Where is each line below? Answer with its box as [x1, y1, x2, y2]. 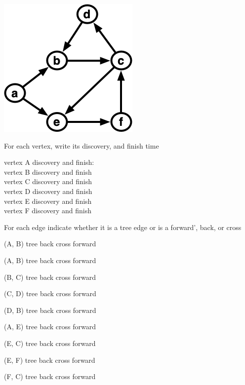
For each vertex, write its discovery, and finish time [4, 140, 159, 151]
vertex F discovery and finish [4, 205, 91, 216]
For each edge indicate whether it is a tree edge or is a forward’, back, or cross [4, 222, 242, 232]
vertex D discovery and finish [4, 186, 92, 196]
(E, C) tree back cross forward [4, 338, 96, 348]
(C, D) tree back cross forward [4, 288, 96, 299]
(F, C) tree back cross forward [4, 371, 96, 382]
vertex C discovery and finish [4, 176, 92, 187]
